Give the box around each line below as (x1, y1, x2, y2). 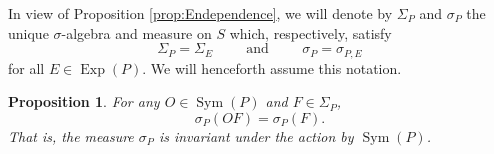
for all (8, 57, 45, 78)
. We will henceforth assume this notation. (142, 57, 402, 78)
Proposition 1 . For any (8, 91, 160, 112)
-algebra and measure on (61, 22, 212, 43)
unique (8, 22, 49, 43)
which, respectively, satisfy (229, 22, 392, 43)
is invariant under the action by (158, 125, 354, 146)
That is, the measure (8, 125, 134, 146)
